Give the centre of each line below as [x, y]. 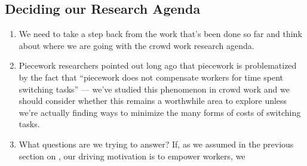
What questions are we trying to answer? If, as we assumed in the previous [156, 144]
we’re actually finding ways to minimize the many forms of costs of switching [160, 112]
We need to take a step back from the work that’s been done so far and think [160, 34]
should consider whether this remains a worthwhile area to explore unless [153, 101]
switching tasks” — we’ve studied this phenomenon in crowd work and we [154, 89]
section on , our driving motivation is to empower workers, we [132, 156]
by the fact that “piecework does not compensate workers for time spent [151, 77]
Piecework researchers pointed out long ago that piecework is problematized [158, 65]
